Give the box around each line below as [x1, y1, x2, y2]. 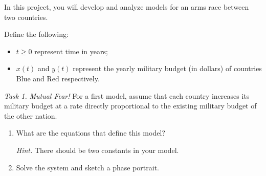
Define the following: [4, 29, 69, 39]
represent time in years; [34, 46, 108, 56]
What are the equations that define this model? [16, 127, 165, 138]
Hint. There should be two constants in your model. [16, 144, 179, 155]
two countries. [4, 11, 48, 22]
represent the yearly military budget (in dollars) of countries [73, 63, 262, 74]
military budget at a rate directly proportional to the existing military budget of [4, 100, 257, 111]
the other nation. [4, 110, 57, 121]
